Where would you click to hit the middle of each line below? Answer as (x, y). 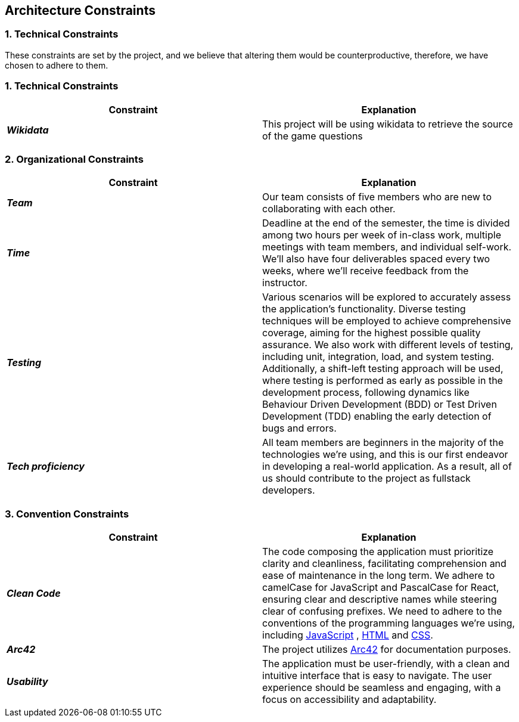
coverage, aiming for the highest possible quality (372, 333)
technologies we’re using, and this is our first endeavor (385, 455)
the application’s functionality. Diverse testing (364, 309)
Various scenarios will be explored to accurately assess (387, 297)
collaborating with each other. (329, 209)
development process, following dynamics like (366, 393)
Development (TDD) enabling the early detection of (377, 416)
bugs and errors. (299, 428)
